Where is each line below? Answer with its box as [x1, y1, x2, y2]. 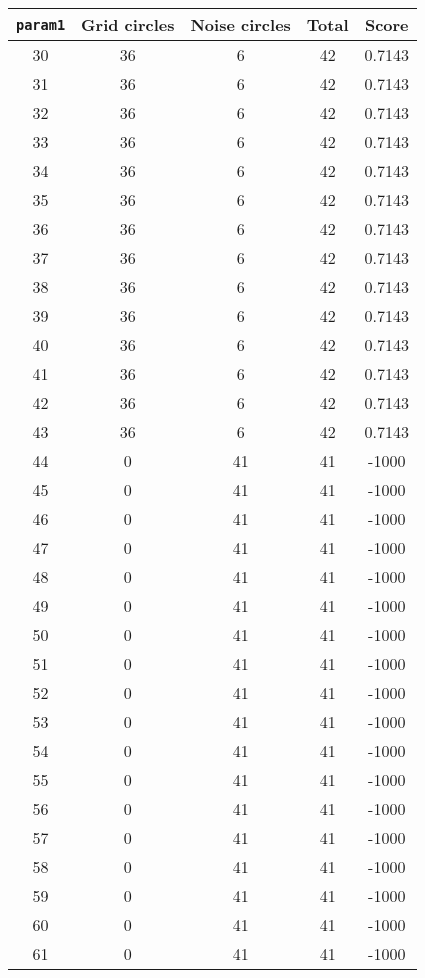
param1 [16, 16, 66, 33]
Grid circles [81, 13, 175, 36]
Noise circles [190, 13, 291, 36]
